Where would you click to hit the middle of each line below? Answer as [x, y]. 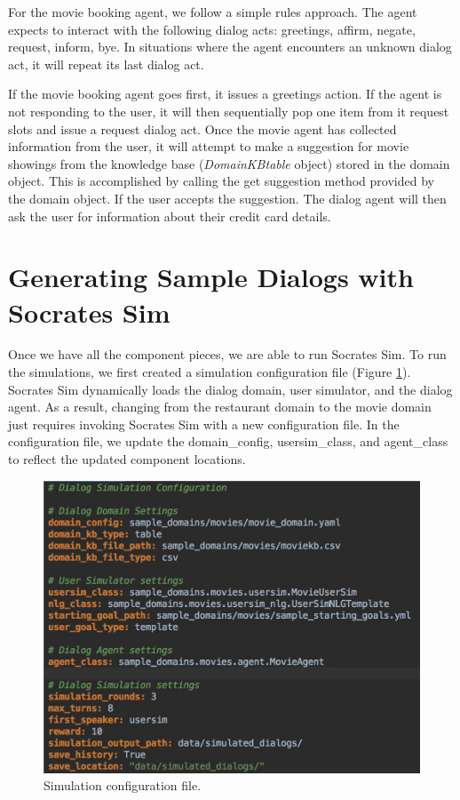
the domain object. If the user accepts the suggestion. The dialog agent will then [227, 198]
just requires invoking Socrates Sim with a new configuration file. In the [204, 424]
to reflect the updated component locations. [127, 459]
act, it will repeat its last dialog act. [106, 64]
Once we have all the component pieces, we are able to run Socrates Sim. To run [227, 354]
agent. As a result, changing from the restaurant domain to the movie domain [220, 407]
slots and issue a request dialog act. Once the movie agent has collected [202, 128]
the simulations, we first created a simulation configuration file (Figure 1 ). [210, 372]
